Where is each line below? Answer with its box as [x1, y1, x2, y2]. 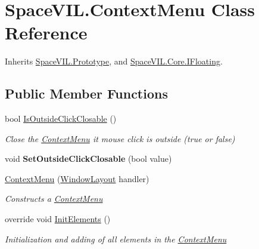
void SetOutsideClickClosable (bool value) [5, 152, 172, 165]
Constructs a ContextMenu [5, 192, 103, 205]
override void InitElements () [5, 213, 111, 225]
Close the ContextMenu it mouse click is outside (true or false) [5, 132, 235, 145]
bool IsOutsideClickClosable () [5, 112, 117, 125]
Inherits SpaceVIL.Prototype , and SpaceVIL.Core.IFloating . [5, 55, 223, 67]
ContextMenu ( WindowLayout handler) [5, 172, 149, 185]
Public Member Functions [5, 84, 168, 103]
